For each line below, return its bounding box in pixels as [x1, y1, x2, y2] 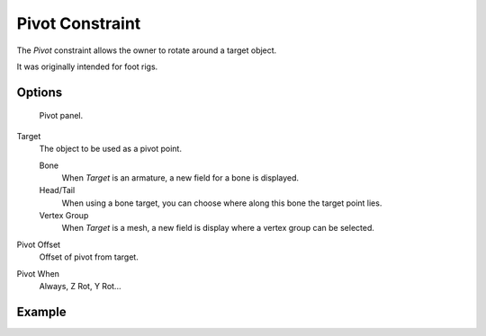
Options [16, 84, 63, 100]
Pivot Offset [16, 239, 61, 250]
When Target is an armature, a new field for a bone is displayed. [61, 172, 300, 183]
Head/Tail [39, 185, 76, 196]
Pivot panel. [39, 111, 84, 121]
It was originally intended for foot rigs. [16, 61, 158, 72]
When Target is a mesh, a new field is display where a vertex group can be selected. [61, 223, 375, 234]
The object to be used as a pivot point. [39, 144, 182, 155]
